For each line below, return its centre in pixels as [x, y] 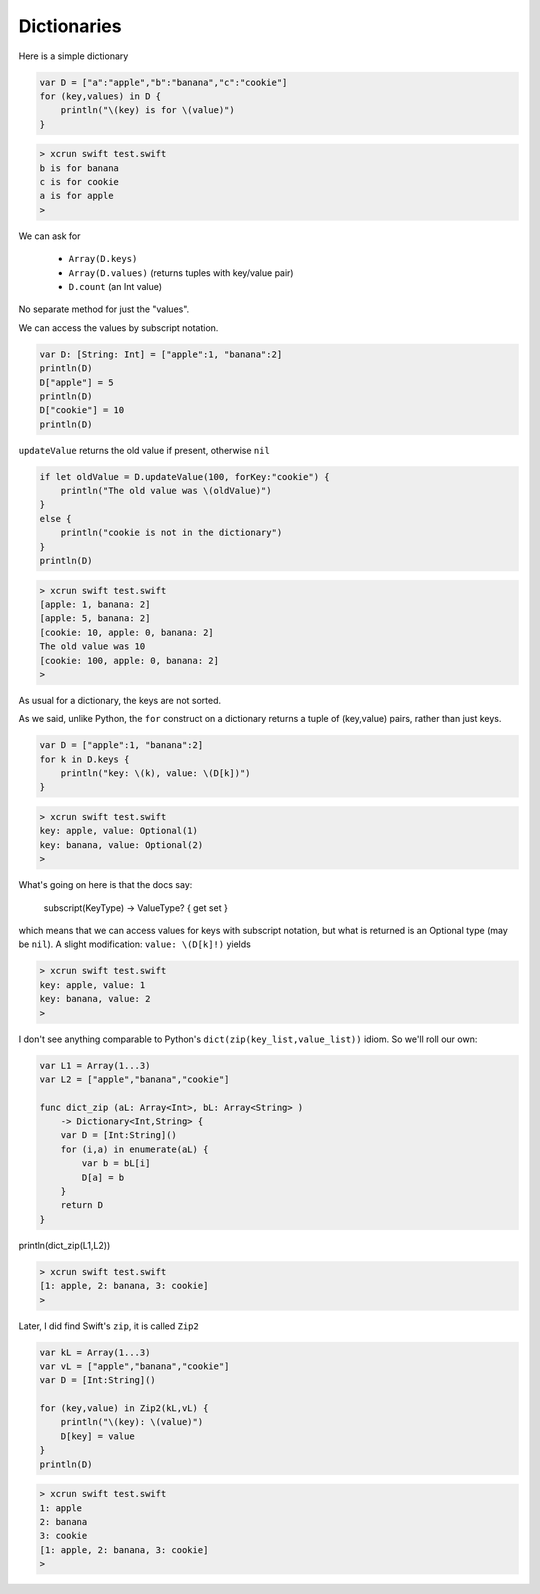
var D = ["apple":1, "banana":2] [121, 745]
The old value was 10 [92, 646]
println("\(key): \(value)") [132, 1422]
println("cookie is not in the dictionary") [171, 533]
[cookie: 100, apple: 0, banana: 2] [129, 660]
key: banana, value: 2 [95, 999]
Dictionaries [70, 26]
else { [55, 518]
